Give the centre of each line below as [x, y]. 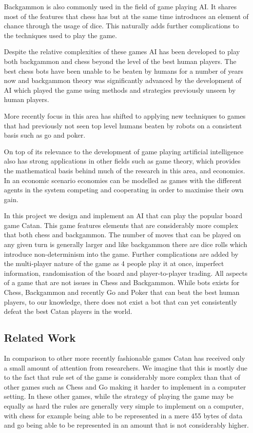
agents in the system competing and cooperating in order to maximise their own [124, 190]
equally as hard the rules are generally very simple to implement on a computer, [124, 405]
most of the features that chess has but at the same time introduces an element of [126, 16]
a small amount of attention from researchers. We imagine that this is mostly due [126, 367]
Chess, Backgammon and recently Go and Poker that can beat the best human [122, 292]
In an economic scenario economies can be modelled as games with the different [123, 180]
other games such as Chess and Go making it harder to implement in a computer [125, 386]
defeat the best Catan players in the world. [68, 311]
